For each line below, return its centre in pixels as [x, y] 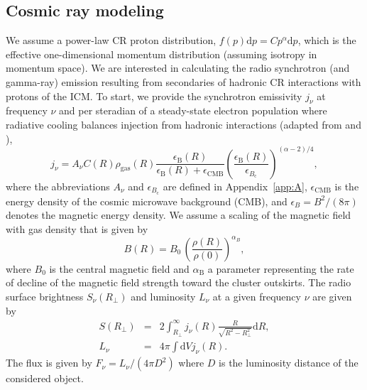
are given [332, 296]
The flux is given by [49, 363]
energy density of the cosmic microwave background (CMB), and [147, 201]
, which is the [327, 40]
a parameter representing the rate [281, 268]
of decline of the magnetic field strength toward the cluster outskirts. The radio [179, 282]
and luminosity [163, 296]
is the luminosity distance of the [289, 363]
